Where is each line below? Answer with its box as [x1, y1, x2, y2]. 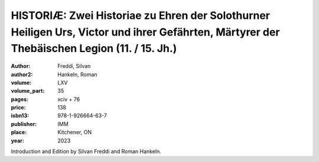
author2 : [11, 71, 33, 78]
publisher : [11, 120, 37, 127]
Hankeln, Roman [57, 71, 97, 78]
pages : [11, 95, 29, 103]
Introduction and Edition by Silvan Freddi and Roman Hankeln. [11, 148, 162, 155]
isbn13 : [11, 112, 30, 119]
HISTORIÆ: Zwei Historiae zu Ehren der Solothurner [11, 9, 271, 22]
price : [11, 104, 26, 111]
